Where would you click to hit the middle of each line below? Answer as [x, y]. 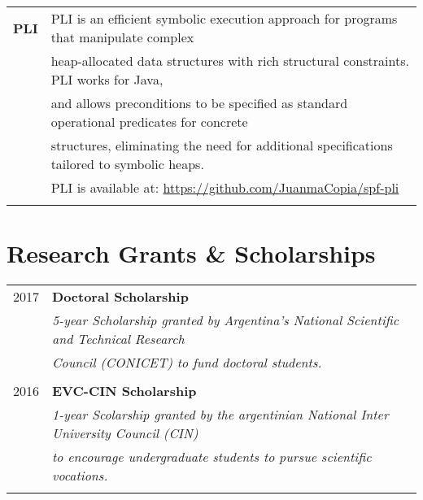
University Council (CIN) [125, 433]
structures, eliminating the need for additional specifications [222, 145]
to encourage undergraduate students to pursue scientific [212, 457]
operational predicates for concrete [149, 122]
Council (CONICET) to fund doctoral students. [187, 363]
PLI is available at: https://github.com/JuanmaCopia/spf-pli [225, 187]
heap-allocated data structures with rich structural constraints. [230, 61]
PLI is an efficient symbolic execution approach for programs [224, 18]
